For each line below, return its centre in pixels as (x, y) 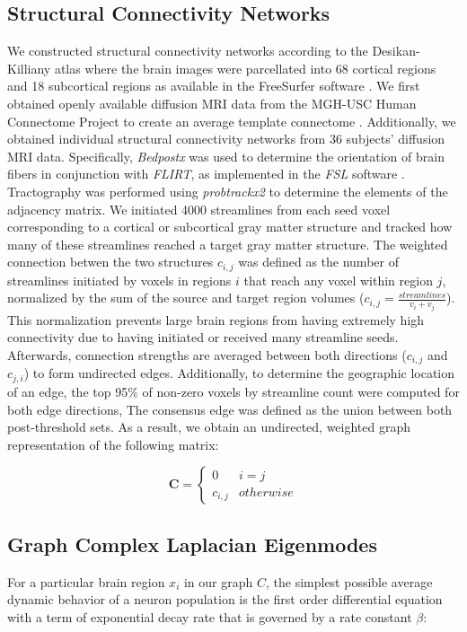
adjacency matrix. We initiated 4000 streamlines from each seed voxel (199, 209)
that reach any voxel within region (338, 280)
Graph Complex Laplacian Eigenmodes (192, 544)
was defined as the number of (318, 262)
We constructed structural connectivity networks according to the (188, 51)
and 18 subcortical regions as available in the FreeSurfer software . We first (214, 86)
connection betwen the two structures (110, 262)
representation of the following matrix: (113, 444)
